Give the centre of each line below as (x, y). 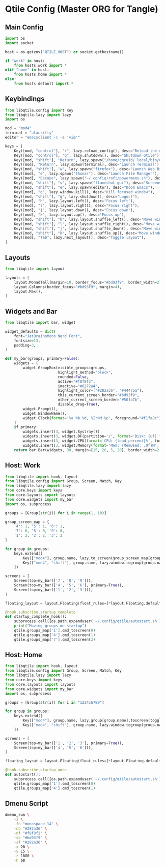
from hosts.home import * (41, 75)
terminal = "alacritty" (29, 133)
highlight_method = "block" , (85, 372)
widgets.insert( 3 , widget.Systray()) (61, 432)
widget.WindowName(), (45, 413)
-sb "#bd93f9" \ (31, 838)
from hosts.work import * (41, 65)
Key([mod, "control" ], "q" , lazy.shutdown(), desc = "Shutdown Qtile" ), (88, 155)
